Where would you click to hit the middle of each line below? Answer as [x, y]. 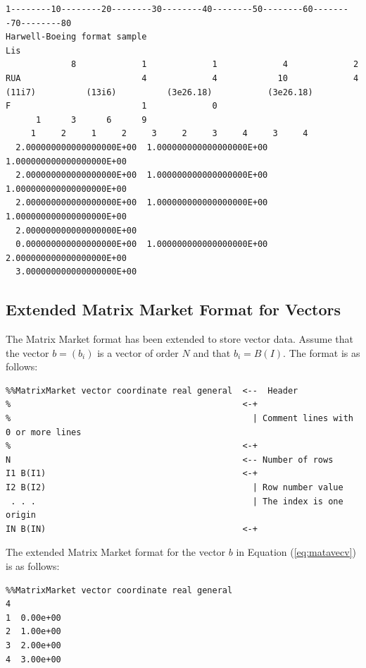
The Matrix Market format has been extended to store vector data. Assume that [179, 339]
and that [212, 352]
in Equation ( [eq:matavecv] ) [296, 552]
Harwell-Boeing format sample [76, 37]
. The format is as [322, 352]
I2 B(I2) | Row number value [175, 488]
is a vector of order [138, 352]
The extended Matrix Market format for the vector [116, 552]
